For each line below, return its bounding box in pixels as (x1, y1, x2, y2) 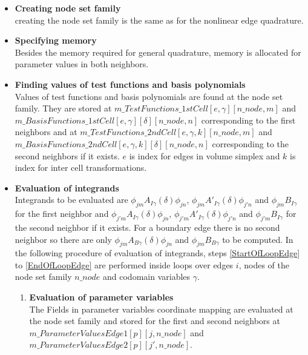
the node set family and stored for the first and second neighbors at (29, 314, 280, 327)
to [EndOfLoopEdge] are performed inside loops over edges (15, 258, 234, 271)
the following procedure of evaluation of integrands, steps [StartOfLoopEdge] (15, 247, 300, 259)
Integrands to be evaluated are (15, 193, 128, 206)
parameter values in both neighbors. (15, 58, 149, 70)
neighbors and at (15, 125, 77, 138)
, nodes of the (238, 258, 289, 271)
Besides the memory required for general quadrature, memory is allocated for (15, 45, 301, 58)
